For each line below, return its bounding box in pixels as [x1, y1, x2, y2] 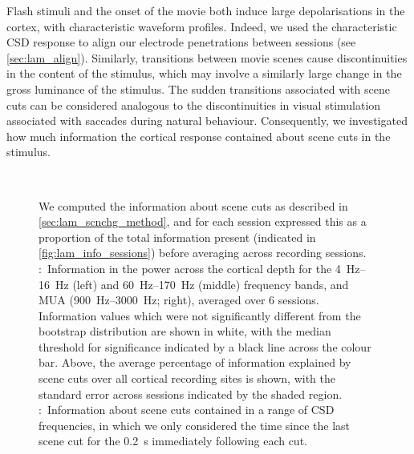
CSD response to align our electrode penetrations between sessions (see [6, 34, 356, 50]
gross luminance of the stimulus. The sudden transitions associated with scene [6, 80, 390, 97]
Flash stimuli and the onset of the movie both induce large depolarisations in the [6, 2, 405, 18]
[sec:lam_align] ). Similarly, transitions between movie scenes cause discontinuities [6, 49, 408, 66]
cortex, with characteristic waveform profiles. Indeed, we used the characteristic [6, 18, 397, 34]
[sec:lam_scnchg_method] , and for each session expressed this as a [39, 213, 367, 230]
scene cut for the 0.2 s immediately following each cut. [39, 432, 307, 449]
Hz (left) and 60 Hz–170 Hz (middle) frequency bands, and [55, 275, 349, 292]
